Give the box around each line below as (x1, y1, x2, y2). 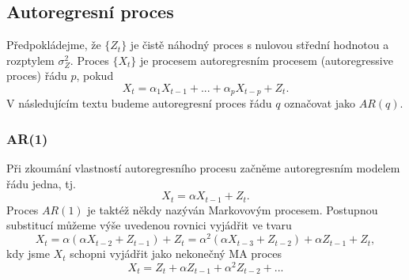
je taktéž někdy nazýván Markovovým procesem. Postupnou (87, 201, 378, 218)
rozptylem (6, 51, 55, 68)
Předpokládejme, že (6, 36, 101, 53)
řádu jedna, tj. (6, 175, 76, 191)
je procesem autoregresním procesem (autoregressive (140, 51, 393, 68)
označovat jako (284, 95, 356, 112)
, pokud (76, 67, 114, 84)
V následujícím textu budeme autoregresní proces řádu (6, 95, 272, 112)
